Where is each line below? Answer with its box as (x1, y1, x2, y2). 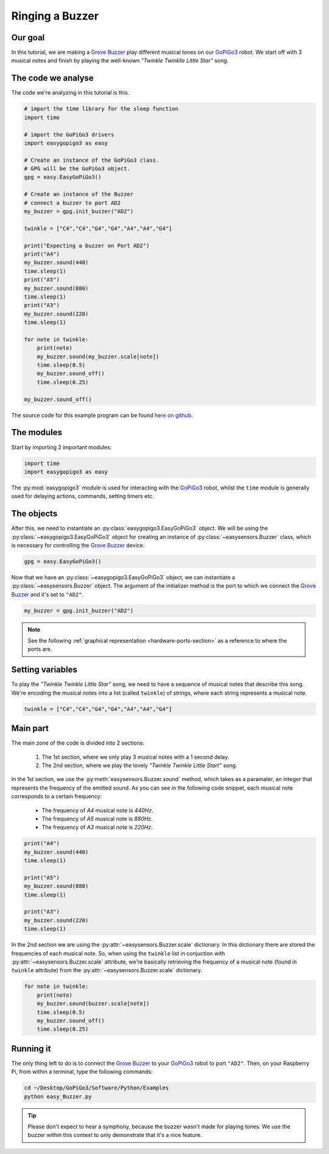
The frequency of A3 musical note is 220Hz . (41, 824, 154, 831)
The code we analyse (11, 73, 94, 84)
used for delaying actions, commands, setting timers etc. (11, 492, 154, 500)
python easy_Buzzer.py (24, 1093, 92, 1100)
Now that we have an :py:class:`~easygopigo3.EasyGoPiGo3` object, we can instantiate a (11, 574, 236, 581)
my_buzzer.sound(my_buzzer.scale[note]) (37, 353, 160, 360)
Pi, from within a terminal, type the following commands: (11, 1068, 153, 1075)
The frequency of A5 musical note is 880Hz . (41, 815, 153, 822)
